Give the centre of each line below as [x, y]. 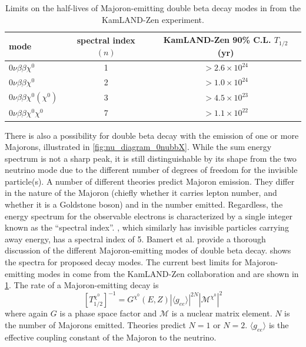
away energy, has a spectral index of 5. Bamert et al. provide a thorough [135, 238]
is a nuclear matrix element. [222, 313]
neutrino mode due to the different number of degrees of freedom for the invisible [151, 170]
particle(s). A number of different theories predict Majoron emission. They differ [150, 181]
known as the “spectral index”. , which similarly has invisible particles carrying [147, 227]
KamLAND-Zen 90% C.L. [217, 40]
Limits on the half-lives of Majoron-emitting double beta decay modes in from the [153, 8]
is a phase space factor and [108, 313]
